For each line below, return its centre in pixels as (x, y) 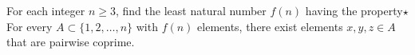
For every (30, 26)
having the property (354, 10)
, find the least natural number (191, 10)
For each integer (46, 10)
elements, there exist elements (270, 26)
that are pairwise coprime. (71, 42)
